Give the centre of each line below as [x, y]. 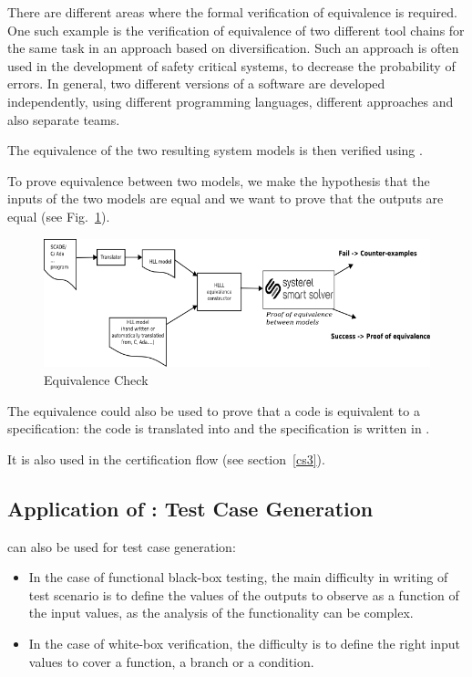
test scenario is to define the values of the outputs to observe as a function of [244, 594]
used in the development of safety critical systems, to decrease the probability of [231, 65]
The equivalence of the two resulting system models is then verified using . [215, 150]
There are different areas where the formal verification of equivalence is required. [232, 12]
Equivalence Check [96, 380]
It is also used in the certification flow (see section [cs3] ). [166, 458]
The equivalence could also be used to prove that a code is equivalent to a [214, 410]
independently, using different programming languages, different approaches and [231, 101]
